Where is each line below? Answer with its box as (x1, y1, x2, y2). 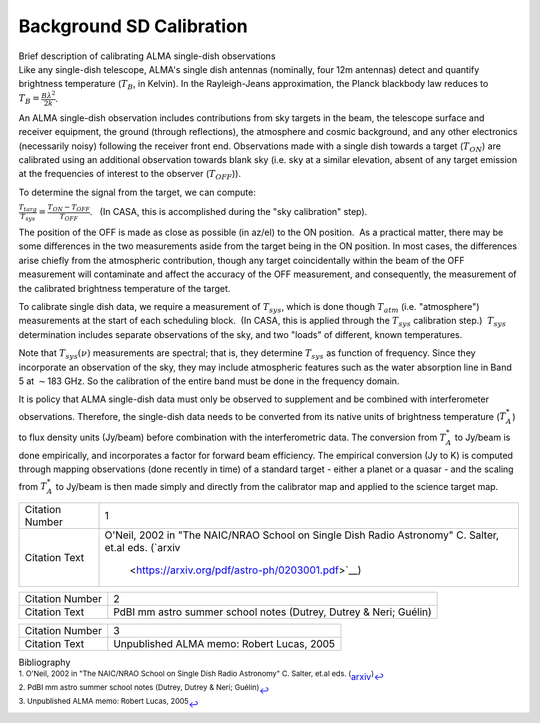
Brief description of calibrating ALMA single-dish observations (18, 50, 276, 62)
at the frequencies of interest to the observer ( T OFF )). (18, 168, 242, 182)
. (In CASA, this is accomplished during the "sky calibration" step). (89, 206, 368, 218)
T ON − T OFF (47, 203, 90, 214)
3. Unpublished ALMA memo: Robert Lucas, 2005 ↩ (18, 696, 199, 710)
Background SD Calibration (18, 15, 249, 37)
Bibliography (18, 656, 71, 669)
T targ (18, 203, 38, 214)
